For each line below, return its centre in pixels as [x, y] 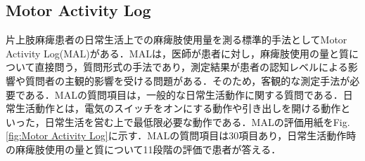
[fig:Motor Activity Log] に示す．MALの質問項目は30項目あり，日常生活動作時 [181, 135]
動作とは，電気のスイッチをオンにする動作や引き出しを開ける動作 [188, 108]
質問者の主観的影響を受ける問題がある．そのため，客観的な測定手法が [187, 80]
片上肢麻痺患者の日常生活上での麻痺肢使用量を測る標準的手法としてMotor [177, 40]
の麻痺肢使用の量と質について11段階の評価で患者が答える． [143, 149]
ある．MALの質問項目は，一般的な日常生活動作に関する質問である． [184, 94]
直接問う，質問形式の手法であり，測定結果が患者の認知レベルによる [191, 67]
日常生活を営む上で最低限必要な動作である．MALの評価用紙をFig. [197, 121]
